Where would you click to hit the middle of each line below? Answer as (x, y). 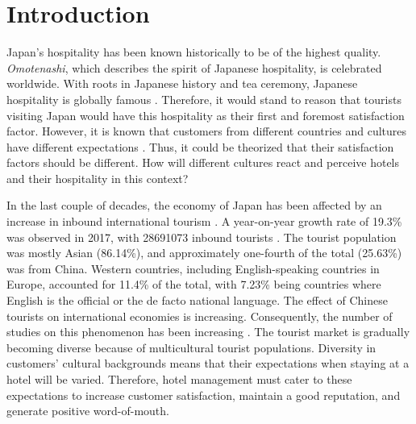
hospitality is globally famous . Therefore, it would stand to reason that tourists (204, 99)
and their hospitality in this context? (98, 178)
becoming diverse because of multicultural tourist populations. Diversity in (191, 347)
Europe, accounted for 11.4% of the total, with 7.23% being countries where (194, 284)
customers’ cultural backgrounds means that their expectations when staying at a (208, 363)
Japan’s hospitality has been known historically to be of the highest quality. (194, 52)
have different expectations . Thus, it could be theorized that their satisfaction (200, 146)
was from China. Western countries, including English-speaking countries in (193, 268)
